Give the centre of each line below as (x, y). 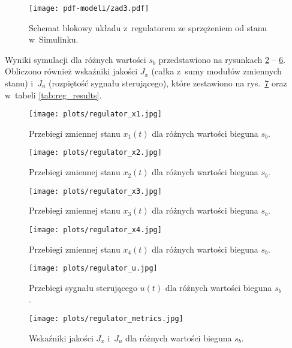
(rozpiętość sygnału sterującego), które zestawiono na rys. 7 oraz (168, 83)
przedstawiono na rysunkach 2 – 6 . (222, 59)
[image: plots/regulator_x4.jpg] (95, 229)
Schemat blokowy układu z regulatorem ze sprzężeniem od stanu (148, 27)
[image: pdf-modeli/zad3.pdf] (89, 8)
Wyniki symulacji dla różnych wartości (76, 59)
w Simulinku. (54, 39)
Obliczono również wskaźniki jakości (71, 71)
